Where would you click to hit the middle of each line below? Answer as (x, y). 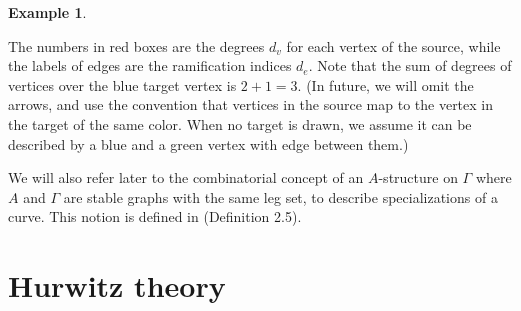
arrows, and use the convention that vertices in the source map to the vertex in (251, 104)
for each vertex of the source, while (393, 45)
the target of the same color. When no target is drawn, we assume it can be (240, 123)
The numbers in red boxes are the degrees (136, 45)
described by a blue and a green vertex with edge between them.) (208, 143)
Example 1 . (47, 12)
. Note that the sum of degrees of (410, 65)
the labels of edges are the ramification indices (150, 65)
